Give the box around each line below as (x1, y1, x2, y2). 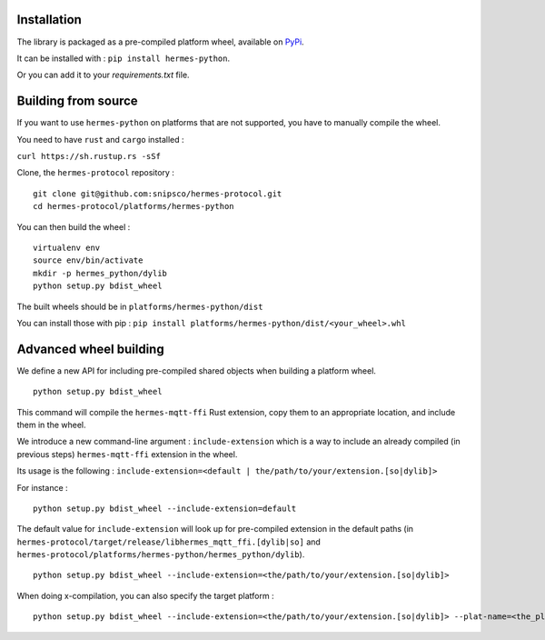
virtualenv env (33, 242, 101, 253)
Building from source (16, 94, 138, 109)
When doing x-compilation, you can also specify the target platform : (16, 590, 274, 601)
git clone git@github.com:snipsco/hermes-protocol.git (33, 188, 282, 199)
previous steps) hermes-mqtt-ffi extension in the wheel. (16, 448, 238, 459)
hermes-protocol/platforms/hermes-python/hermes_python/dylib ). (16, 549, 305, 560)
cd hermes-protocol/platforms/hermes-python (33, 201, 235, 212)
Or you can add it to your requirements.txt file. (16, 69, 190, 81)
